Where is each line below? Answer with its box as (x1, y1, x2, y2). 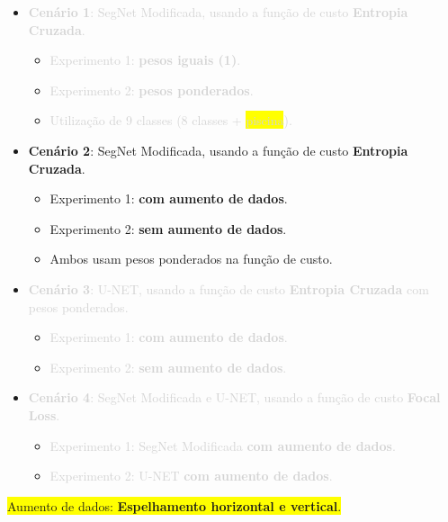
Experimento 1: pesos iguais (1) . (49, 50, 241, 69)
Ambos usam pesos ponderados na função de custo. (49, 249, 333, 268)
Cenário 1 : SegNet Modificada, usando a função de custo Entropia (28, 3, 408, 21)
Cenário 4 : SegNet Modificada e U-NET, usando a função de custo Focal (28, 388, 441, 407)
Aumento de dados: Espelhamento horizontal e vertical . (7, 496, 342, 515)
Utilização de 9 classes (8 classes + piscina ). (49, 111, 292, 130)
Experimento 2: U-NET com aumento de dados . (49, 466, 333, 485)
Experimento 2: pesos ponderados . (49, 80, 254, 99)
